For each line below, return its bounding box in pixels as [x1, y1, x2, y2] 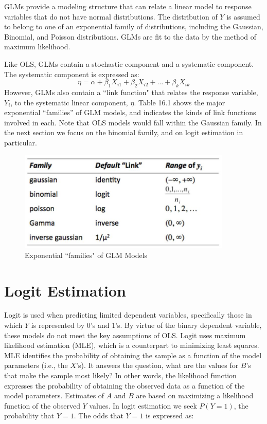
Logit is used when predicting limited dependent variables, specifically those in [4, 309, 252, 320]
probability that [4, 410, 55, 421]
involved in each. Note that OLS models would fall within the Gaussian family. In [4, 117, 262, 127]
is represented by [31, 320, 85, 330]
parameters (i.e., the [4, 360, 68, 371]
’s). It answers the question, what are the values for [76, 360, 239, 371]
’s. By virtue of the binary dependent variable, [115, 320, 262, 330]
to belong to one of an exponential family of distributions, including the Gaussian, [4, 21, 263, 32]
